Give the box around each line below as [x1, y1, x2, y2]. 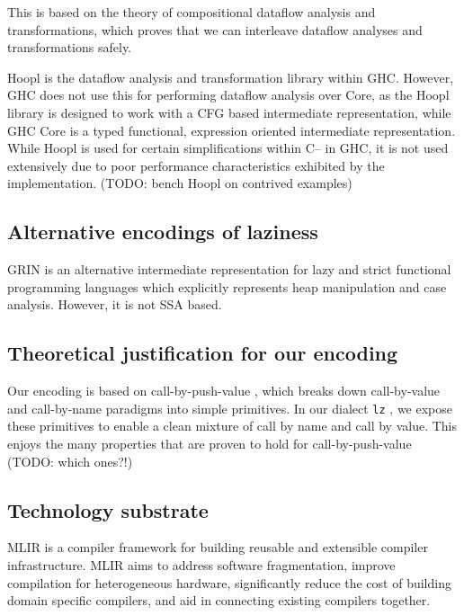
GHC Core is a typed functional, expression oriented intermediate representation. [7, 120, 456, 139]
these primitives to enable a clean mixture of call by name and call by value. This [7, 416, 457, 435]
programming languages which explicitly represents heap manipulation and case [7, 277, 447, 296]
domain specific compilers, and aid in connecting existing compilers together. [7, 591, 431, 610]
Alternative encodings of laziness [7, 218, 318, 245]
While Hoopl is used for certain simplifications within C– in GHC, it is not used [7, 138, 449, 157]
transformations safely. [7, 38, 131, 57]
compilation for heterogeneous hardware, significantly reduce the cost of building [7, 573, 451, 592]
